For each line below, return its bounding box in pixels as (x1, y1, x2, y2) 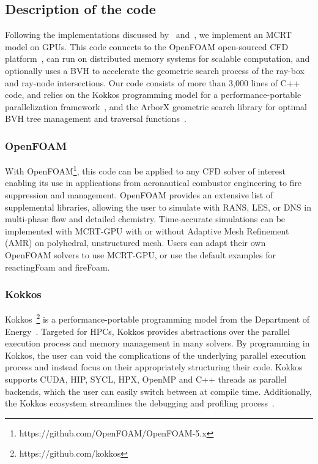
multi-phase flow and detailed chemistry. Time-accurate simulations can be (5, 212, 286, 225)
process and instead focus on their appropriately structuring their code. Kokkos (5, 361, 303, 373)
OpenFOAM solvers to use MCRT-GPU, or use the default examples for (5, 248, 276, 261)
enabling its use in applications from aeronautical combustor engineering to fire (5, 176, 302, 189)
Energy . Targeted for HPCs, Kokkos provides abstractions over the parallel (5, 324, 290, 337)
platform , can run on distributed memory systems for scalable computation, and (5, 52, 310, 65)
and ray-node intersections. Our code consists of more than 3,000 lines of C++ (5, 76, 300, 89)
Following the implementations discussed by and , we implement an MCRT (5, 28, 292, 41)
